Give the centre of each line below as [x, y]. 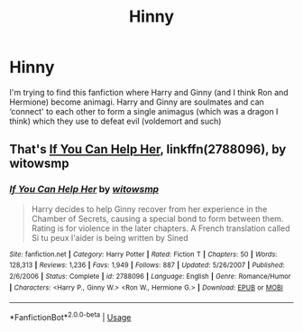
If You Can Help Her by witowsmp [84, 189]
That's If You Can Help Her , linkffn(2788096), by [148, 149]
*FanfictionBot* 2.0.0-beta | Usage [70, 316]
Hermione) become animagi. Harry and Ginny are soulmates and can [137, 102]
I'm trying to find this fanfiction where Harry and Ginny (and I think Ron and [149, 92]
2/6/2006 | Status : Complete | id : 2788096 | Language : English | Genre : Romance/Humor [150, 276]
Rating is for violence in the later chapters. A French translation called [161, 228]
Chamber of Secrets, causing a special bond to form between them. [157, 218]
